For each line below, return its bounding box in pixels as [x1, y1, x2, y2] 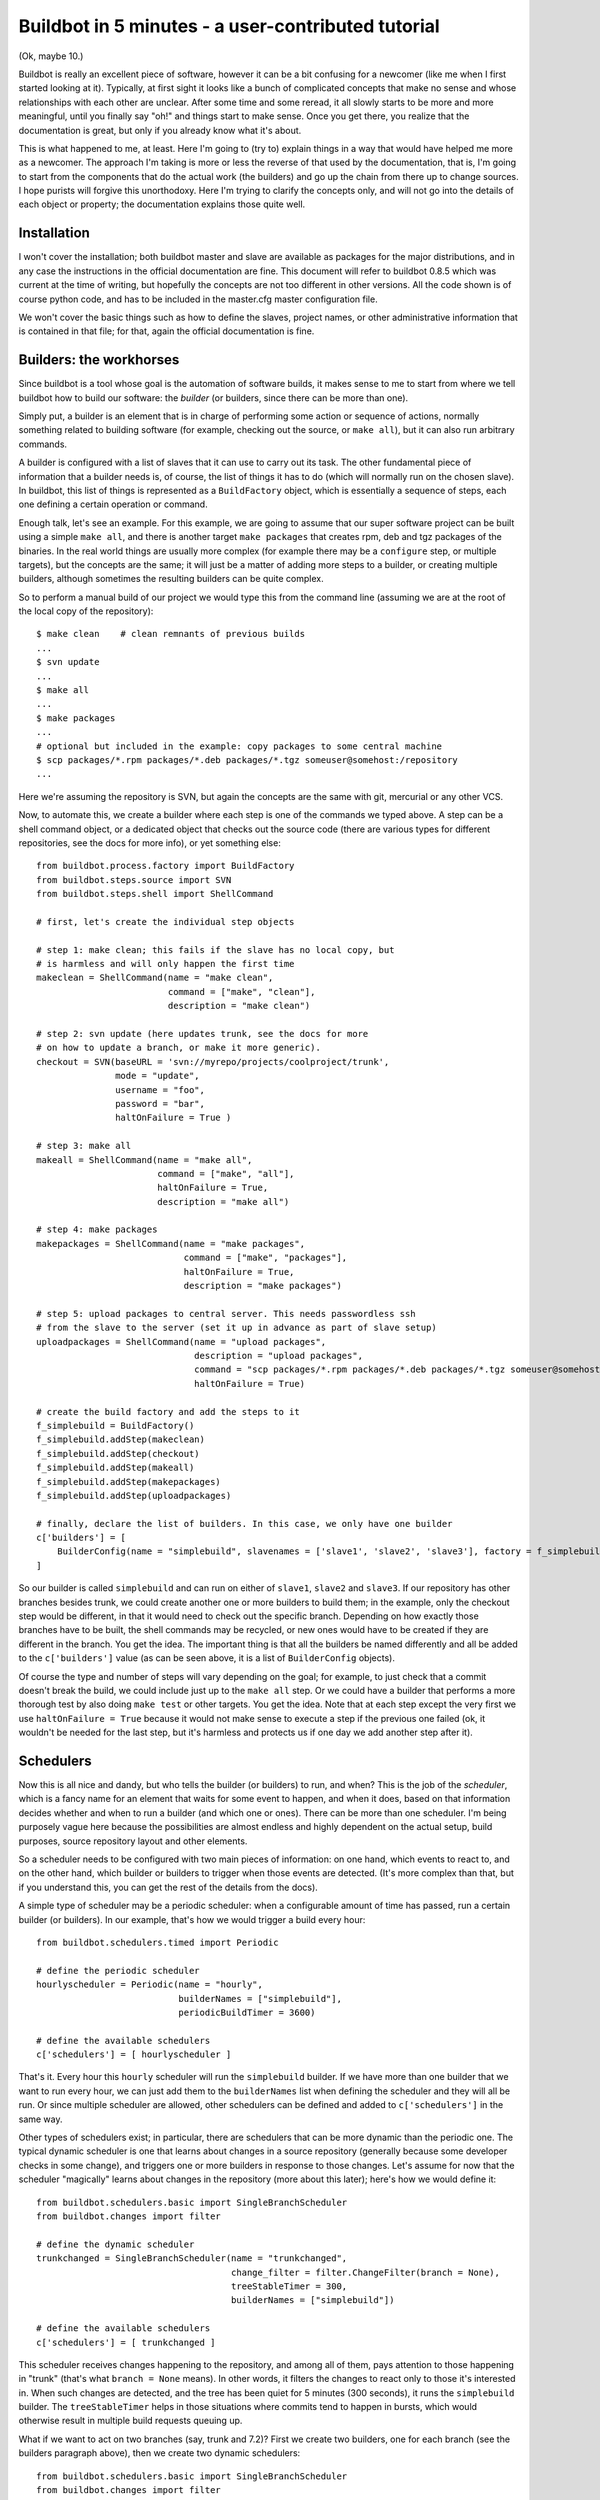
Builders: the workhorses [18, 351, 180, 369]
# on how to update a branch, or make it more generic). [36, 1042, 322, 1054]
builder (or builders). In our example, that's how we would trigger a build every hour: [18, 1913, 366, 1925]
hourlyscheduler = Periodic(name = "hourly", [36, 1979, 264, 1990]
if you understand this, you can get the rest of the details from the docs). [18, 1881, 319, 1893]
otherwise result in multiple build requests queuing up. [18, 2415, 243, 2427]
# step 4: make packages [36, 1224, 158, 1235]
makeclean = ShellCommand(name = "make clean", [36, 972, 274, 984]
